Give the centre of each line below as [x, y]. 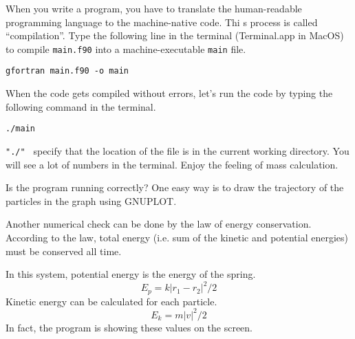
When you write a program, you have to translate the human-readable [154, 8]
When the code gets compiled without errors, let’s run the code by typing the [169, 93]
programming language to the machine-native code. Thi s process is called [162, 22]
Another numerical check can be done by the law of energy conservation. [159, 224]
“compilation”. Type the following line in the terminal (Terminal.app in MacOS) [175, 35]
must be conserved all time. [64, 251]
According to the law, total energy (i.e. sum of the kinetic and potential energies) [177, 237]
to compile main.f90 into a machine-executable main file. [126, 48]
